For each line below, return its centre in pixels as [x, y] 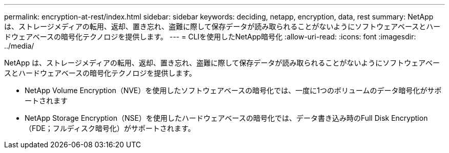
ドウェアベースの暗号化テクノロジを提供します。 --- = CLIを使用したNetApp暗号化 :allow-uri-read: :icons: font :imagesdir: [210, 37]
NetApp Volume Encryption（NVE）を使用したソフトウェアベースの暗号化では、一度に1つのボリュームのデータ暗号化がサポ [233, 90]
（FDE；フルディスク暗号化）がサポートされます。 [110, 128]
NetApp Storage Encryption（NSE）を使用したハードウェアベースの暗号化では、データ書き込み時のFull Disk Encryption [226, 118]
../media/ [19, 46]
